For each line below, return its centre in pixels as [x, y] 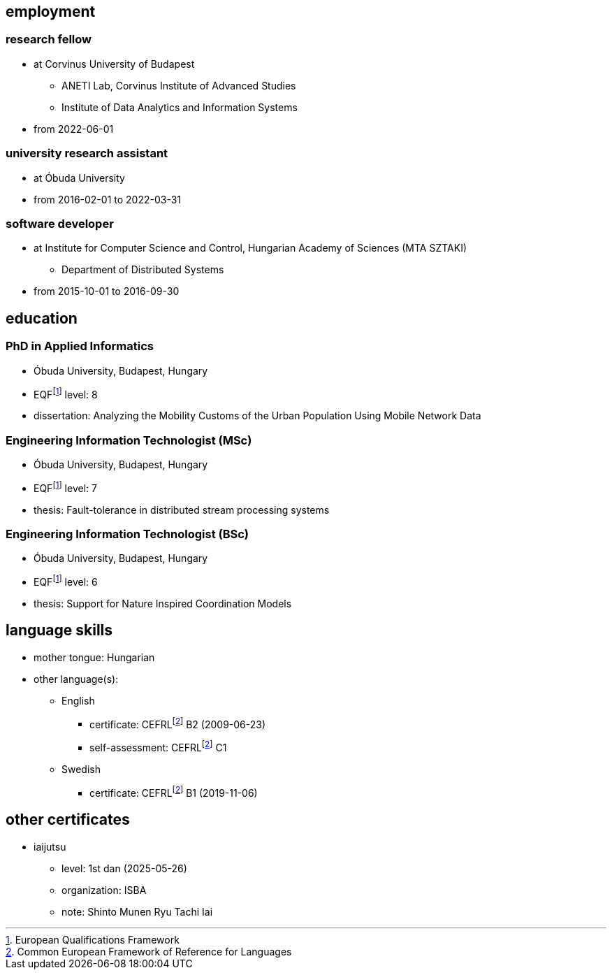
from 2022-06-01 [74, 129]
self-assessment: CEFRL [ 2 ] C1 [158, 747]
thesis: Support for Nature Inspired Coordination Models [163, 603]
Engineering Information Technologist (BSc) [127, 534]
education [42, 318]
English [78, 700]
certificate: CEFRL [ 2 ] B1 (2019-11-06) [174, 792]
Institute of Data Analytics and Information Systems [180, 107]
